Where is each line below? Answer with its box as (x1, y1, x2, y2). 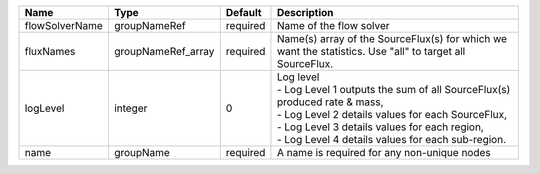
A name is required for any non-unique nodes (276, 146, 491, 159)
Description (276, 6, 334, 19)
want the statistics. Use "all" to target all (276, 45, 466, 58)
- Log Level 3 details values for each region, (276, 120, 484, 134)
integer (113, 101, 148, 115)
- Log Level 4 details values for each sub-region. (276, 133, 507, 146)
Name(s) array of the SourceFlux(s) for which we (276, 32, 508, 45)
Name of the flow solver (276, 19, 390, 32)
